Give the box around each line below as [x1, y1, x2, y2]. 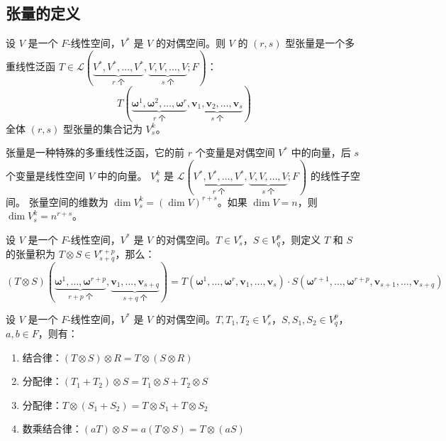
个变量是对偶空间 [195, 145, 275, 160]
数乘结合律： [22, 421, 82, 436]
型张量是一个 [285, 36, 345, 50]
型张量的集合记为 [62, 121, 143, 136]
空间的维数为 [48, 194, 108, 209]
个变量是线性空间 [6, 168, 85, 183]
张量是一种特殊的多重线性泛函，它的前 [6, 145, 184, 160]
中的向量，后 [291, 145, 351, 160]
